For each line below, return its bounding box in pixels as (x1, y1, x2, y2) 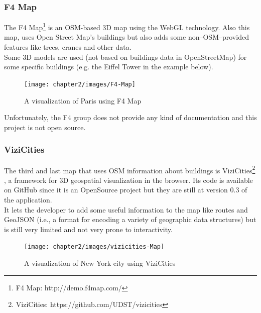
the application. (4, 194, 52, 204)
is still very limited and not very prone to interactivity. (4, 224, 173, 234)
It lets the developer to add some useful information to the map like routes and (4, 204, 248, 215)
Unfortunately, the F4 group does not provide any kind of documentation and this (4, 112, 257, 123)
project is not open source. (4, 122, 86, 132)
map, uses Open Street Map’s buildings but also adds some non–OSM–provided (4, 32, 249, 42)
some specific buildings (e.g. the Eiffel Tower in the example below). (4, 61, 213, 72)
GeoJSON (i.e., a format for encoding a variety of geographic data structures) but (4, 214, 256, 225)
